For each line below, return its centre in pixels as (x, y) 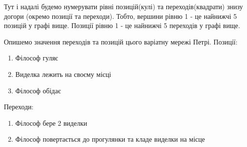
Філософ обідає (38, 90)
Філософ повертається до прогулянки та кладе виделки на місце (110, 139)
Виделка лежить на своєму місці (63, 74)
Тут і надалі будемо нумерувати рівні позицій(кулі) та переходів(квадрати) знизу (123, 6)
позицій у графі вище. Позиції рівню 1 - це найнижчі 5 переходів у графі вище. (122, 25)
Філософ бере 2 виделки (51, 123)
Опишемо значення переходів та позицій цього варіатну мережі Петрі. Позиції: (121, 41)
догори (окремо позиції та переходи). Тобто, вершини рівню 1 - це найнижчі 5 (121, 16)
